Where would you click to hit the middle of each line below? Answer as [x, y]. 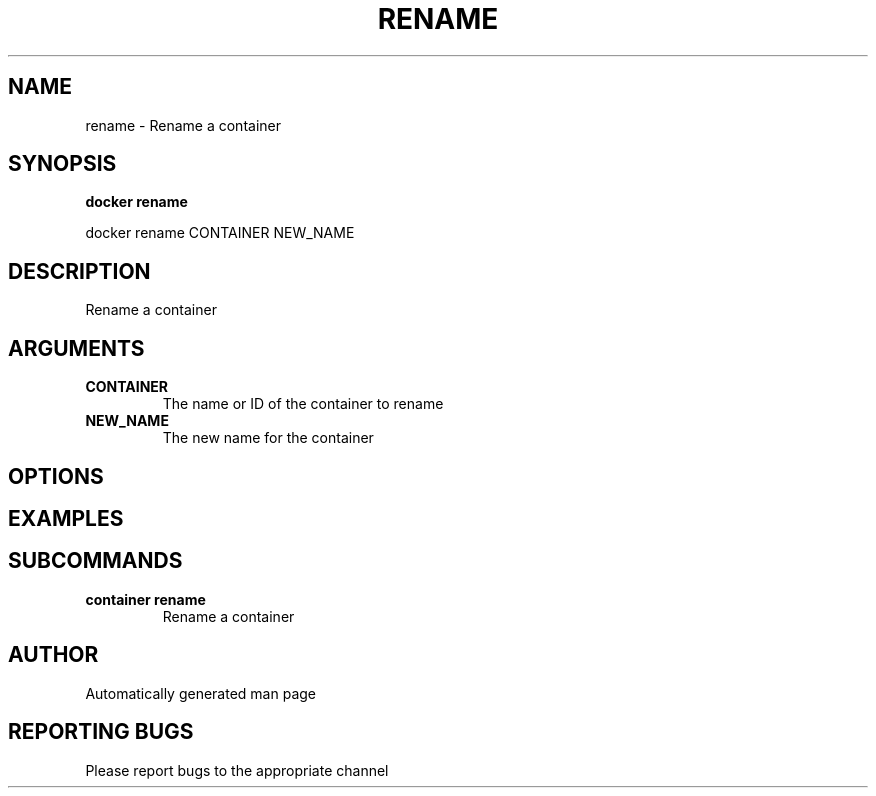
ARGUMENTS [76, 348]
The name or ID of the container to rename [303, 404]
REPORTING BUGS [101, 732]
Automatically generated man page [200, 693]
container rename [145, 599]
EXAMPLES [66, 518]
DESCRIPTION [79, 271]
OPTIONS [56, 476]
